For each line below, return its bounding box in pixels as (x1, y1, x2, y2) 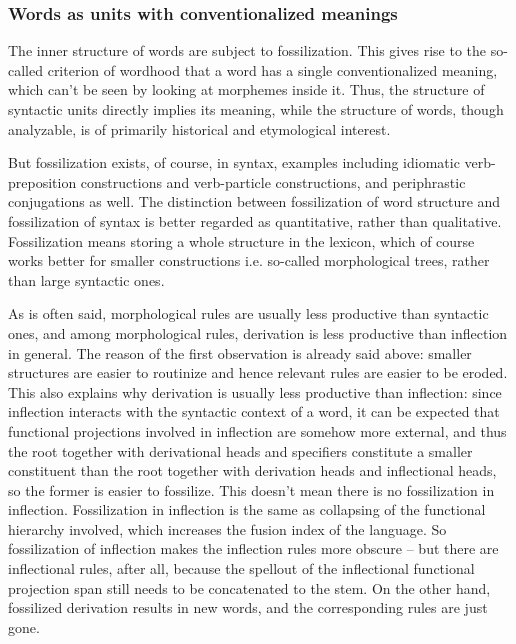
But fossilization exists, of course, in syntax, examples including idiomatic (8, 152, 460, 173)
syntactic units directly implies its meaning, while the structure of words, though (8, 99, 504, 119)
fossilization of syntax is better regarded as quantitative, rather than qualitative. (8, 210, 502, 231)
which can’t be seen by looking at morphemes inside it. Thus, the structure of (8, 79, 485, 100)
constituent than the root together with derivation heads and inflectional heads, (8, 460, 497, 481)
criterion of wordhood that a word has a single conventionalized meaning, (47, 59, 498, 80)
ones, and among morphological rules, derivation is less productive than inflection (8, 322, 508, 343)
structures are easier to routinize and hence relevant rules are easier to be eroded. (8, 362, 508, 383)
